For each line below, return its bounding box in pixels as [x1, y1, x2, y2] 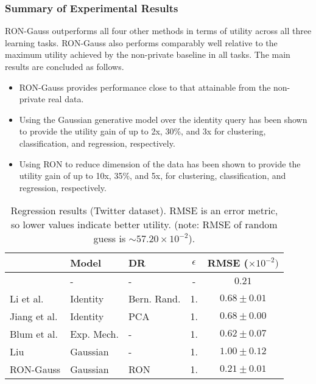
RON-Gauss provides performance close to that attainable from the [19, 80, 271, 93]
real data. [47, 93, 84, 105]
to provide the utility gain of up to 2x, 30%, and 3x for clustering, [19, 125, 266, 138]
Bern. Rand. [128, 291, 181, 306]
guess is [93, 231, 126, 246]
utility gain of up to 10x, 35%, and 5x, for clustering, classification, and [19, 169, 286, 182]
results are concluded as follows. [5, 60, 124, 72]
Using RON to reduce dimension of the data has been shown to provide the [19, 157, 301, 170]
